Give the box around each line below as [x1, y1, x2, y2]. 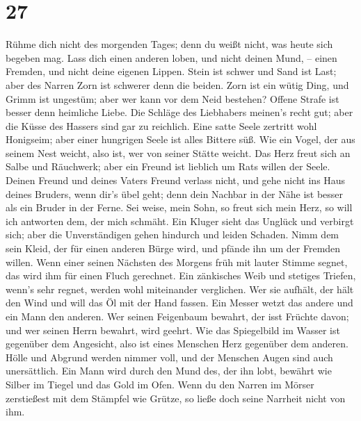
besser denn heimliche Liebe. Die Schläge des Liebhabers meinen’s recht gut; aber [6, 105, 353, 119]
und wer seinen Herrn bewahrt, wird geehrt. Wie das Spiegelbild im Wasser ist [6, 322, 340, 337]
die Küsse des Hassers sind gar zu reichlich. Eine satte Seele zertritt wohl [6, 118, 317, 133]
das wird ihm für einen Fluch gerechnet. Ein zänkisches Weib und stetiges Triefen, [6, 268, 356, 283]
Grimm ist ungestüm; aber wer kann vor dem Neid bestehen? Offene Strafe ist [6, 91, 339, 106]
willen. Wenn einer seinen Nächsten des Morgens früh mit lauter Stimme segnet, [6, 254, 348, 269]
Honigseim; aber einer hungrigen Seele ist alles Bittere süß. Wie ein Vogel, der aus [6, 132, 355, 147]
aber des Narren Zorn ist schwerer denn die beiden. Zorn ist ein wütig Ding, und [6, 77, 349, 92]
